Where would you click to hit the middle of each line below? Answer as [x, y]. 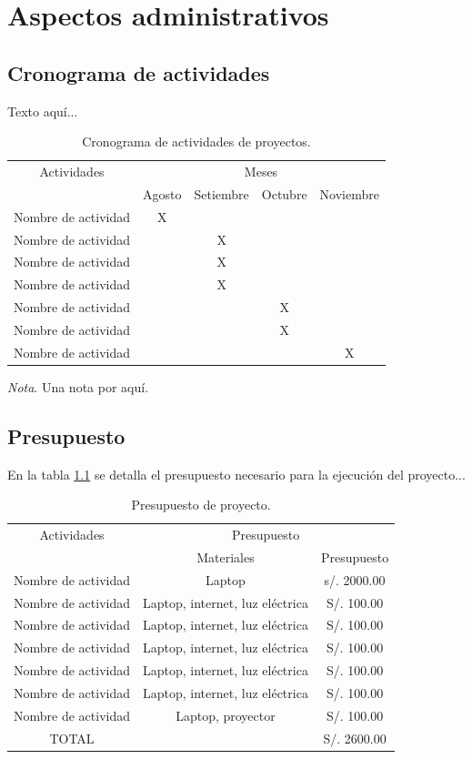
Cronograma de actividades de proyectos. [196, 142]
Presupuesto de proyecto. [201, 505]
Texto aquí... [43, 111]
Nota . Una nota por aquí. [78, 386]
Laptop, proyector [226, 715]
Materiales [226, 557]
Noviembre [349, 193]
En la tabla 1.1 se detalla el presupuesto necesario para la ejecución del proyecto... [236, 474]
